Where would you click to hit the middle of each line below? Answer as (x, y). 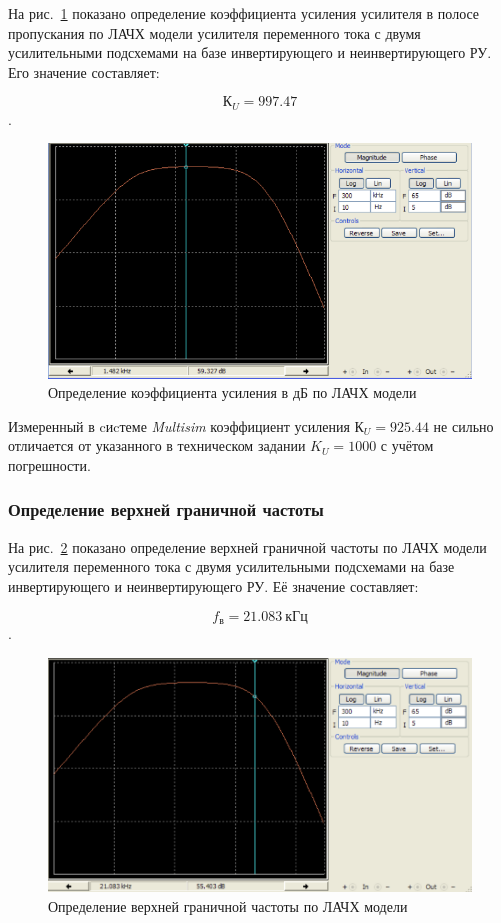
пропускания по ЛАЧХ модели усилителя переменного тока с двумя (214, 32)
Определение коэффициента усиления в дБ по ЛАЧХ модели (232, 392)
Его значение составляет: (84, 71)
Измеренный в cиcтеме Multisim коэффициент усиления (179, 425)
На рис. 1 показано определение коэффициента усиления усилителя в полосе (244, 13)
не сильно (463, 425)
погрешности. (49, 464)
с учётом (407, 445)
